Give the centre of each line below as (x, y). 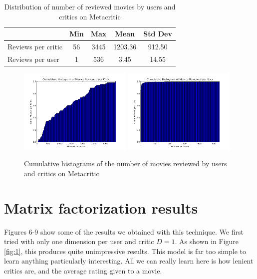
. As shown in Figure (207, 241)
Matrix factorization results (101, 207)
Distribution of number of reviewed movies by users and (90, 6)
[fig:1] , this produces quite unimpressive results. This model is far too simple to (125, 251)
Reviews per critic (35, 47)
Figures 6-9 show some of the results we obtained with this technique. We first (124, 231)
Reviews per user (33, 59)
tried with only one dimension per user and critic (79, 241)
